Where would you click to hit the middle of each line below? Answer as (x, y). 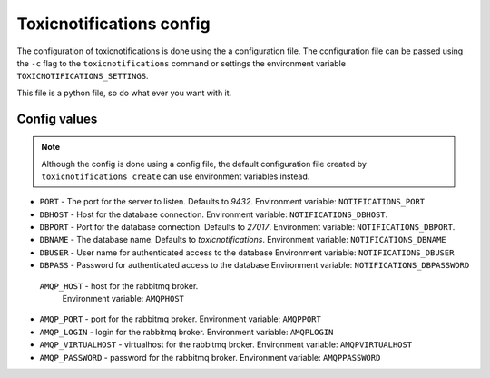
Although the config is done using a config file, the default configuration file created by (204, 164)
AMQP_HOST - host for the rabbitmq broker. (119, 285)
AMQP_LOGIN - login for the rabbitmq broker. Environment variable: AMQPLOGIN (186, 332)
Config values (57, 119)
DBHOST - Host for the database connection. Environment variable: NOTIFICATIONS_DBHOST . (214, 214)
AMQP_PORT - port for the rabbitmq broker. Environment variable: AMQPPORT (180, 319)
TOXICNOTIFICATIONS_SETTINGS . (83, 76)
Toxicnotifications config (113, 24)
